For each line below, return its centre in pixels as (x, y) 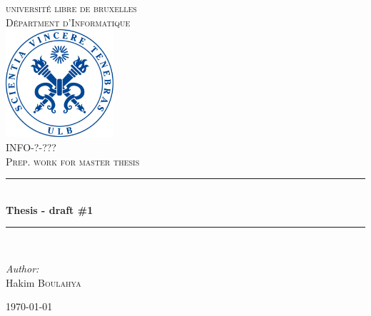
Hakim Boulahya (44, 282)
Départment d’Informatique (68, 22)
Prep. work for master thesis (73, 161)
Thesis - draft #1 (50, 209)
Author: (22, 268)
